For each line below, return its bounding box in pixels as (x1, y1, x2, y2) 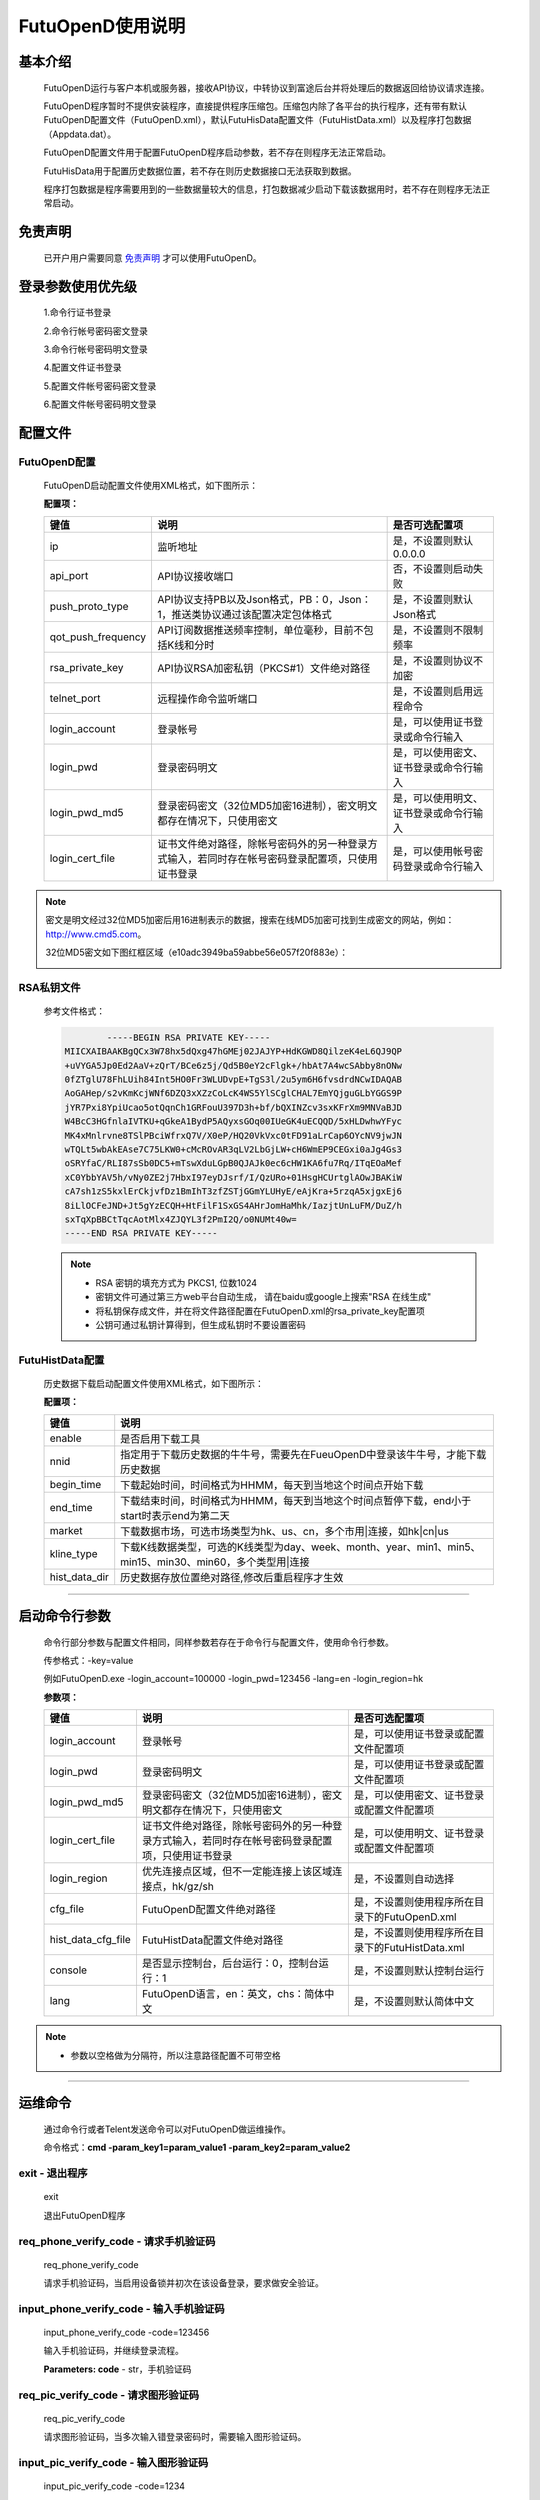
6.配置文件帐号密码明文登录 (43, 398, 157, 410)
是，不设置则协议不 (392, 653, 484, 667)
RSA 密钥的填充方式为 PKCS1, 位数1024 (95, 1276, 258, 1289)
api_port (49, 568, 89, 582)
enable (49, 1431, 82, 1445)
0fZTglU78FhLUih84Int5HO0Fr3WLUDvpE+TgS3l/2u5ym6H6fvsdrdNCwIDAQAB (64, 1074, 403, 1085)
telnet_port (49, 691, 101, 705)
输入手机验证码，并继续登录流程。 (43, 2345, 184, 2357)
